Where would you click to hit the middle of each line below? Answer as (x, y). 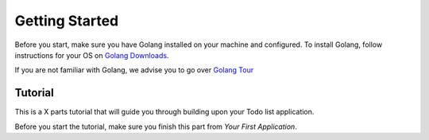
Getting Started (67, 21)
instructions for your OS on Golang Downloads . (92, 55)
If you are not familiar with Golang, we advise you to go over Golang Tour (134, 70)
